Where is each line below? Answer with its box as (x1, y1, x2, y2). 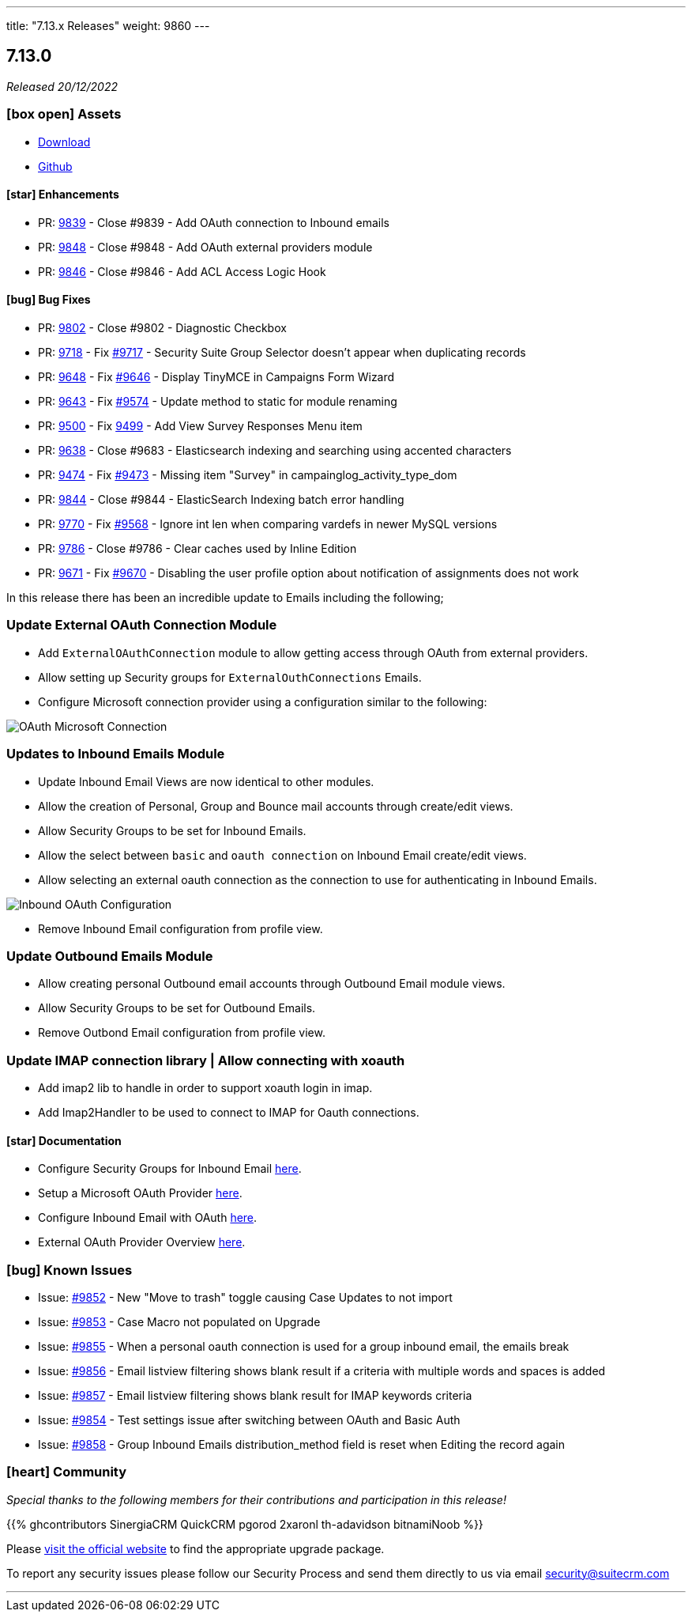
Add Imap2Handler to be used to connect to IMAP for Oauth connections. (38, 1106, 419, 1120)
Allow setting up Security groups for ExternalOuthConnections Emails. (38, 670, 422, 684)
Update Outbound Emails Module (6, 947, 213, 964)
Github (38, 159, 73, 173)
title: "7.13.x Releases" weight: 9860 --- (6, 19, 210, 32)
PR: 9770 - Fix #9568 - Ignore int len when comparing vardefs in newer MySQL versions (38, 517, 498, 531)
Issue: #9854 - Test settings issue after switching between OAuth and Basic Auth (38, 1413, 461, 1427)
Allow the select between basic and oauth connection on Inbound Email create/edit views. (38, 848, 527, 862)
